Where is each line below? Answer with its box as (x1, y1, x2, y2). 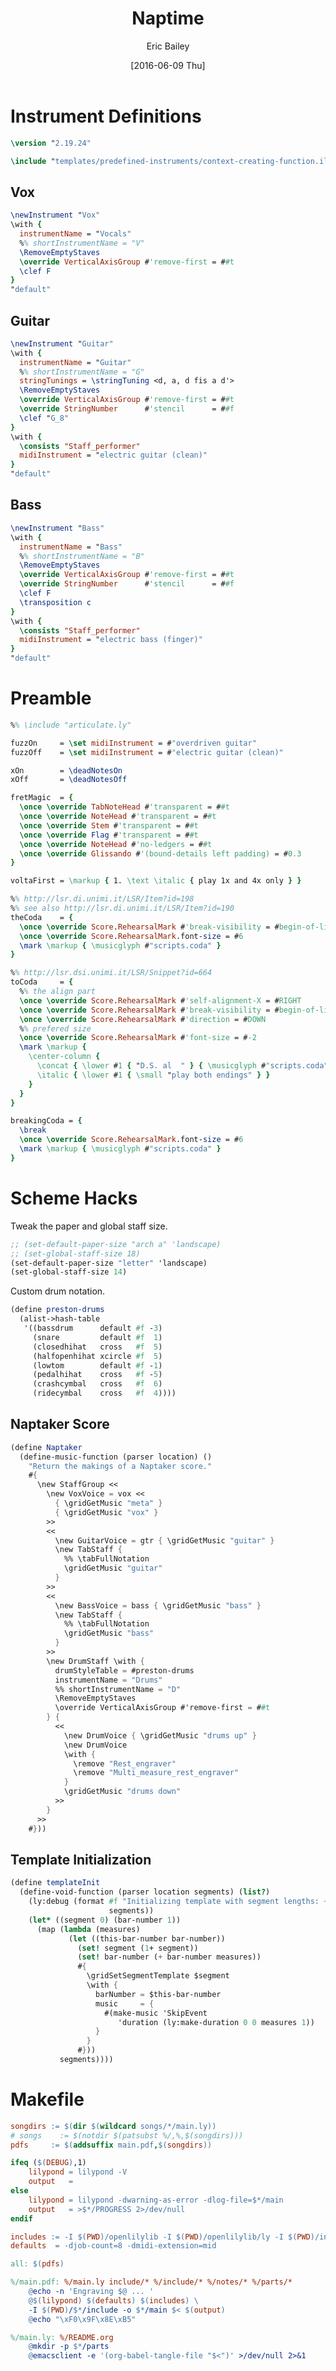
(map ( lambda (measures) (36, 1924, 141, 1934)
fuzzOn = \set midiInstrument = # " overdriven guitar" (10, 738, 257, 748)
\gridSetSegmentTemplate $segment (86, 1971, 230, 1981)
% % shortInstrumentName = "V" (19, 238, 145, 248)
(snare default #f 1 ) (32, 1332, 163, 1342)
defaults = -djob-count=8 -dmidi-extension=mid (10, 2241, 217, 2251)
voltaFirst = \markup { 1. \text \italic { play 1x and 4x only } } (10, 876, 302, 886)
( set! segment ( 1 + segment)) (77, 1943, 199, 1953)
